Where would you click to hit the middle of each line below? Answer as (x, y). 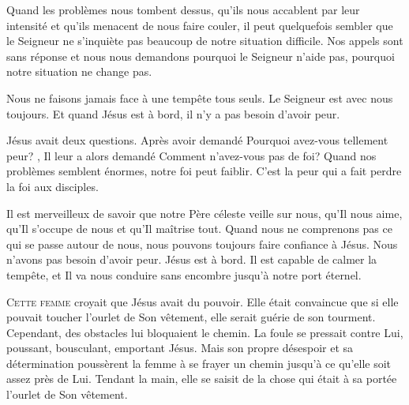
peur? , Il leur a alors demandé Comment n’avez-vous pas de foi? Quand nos (191, 155)
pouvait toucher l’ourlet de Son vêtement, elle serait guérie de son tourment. (191, 317)
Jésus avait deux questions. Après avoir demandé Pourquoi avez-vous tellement (197, 140)
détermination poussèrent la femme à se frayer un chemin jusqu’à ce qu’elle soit (199, 363)
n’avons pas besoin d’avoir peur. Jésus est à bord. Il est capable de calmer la (192, 259)
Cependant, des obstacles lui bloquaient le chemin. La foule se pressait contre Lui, (205, 332)
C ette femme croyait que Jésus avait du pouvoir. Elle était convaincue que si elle (203, 301)
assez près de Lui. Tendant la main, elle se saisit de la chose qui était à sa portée (202, 379)
